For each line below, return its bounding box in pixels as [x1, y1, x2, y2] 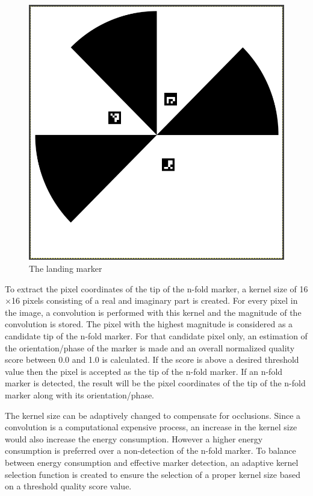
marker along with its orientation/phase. [5, 389, 155, 401]
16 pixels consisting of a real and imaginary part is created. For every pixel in [11, 294, 298, 307]
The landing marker [29, 262, 102, 275]
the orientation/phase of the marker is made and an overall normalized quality [5, 341, 295, 354]
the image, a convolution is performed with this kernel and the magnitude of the [5, 306, 302, 318]
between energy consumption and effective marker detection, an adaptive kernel [5, 456, 299, 468]
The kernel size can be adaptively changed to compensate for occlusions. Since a [5, 409, 301, 421]
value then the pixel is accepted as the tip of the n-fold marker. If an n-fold [5, 365, 283, 377]
